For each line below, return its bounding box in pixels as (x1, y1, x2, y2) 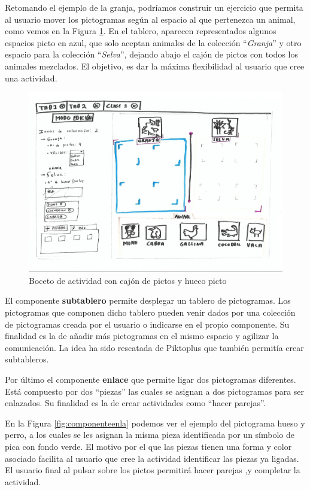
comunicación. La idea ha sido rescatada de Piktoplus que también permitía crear (5, 341, 304, 353)
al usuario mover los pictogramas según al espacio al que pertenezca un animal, (5, 13, 296, 25)
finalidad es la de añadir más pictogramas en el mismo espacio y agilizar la (5, 329, 279, 342)
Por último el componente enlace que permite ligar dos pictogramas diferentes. (5, 373, 296, 385)
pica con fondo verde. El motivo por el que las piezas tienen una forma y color (5, 440, 292, 452)
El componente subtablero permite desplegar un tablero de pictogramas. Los (5, 294, 291, 307)
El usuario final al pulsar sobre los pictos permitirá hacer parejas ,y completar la (5, 464, 300, 476)
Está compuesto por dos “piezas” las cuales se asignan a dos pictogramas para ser (5, 385, 305, 397)
